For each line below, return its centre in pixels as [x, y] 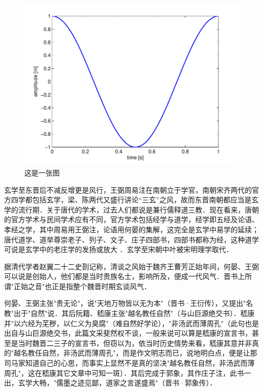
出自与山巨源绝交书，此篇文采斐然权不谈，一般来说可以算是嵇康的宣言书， [128, 333]
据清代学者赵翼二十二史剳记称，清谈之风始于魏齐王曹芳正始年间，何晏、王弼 [131, 266]
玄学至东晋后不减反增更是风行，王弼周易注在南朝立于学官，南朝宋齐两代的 [128, 189]
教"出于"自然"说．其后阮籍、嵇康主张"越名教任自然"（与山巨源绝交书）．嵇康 [129, 313]
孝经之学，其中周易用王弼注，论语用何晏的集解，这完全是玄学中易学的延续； [131, 229]
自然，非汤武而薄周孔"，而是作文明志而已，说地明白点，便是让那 [150, 353]
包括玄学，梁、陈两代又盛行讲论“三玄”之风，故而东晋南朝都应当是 [142, 200]
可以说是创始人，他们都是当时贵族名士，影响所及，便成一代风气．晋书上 [124, 276]
